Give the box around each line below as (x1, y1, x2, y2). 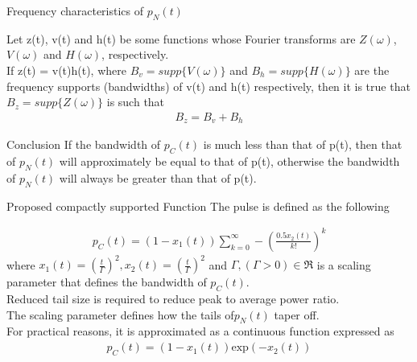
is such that (106, 93, 165, 110)
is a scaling (316, 256, 371, 273)
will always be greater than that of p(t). (59, 169, 257, 186)
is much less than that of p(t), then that (203, 136, 403, 153)
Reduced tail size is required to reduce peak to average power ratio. (6, 290, 340, 307)
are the (354, 61, 390, 78)
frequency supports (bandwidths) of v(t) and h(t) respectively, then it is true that (6, 77, 411, 94)
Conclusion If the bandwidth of (6, 136, 161, 153)
